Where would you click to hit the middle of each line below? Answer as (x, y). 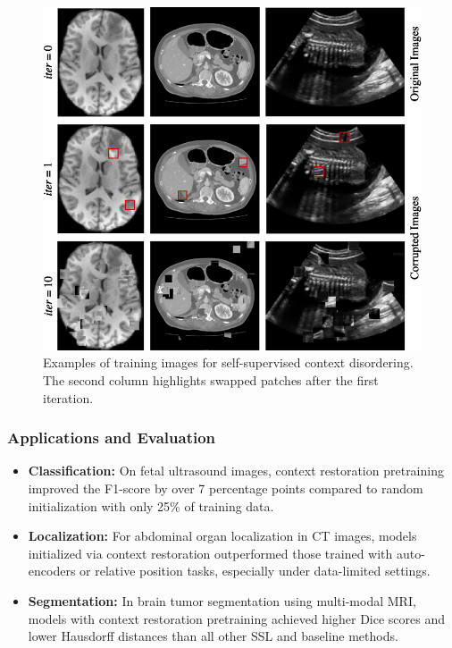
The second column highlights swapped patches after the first (211, 379)
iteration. (68, 397)
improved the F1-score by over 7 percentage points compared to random (226, 488)
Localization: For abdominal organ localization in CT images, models (222, 536)
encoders (52, 571)
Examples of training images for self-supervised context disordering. (228, 362)
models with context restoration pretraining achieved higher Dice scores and (237, 618)
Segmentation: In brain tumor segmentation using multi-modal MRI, (222, 600)
